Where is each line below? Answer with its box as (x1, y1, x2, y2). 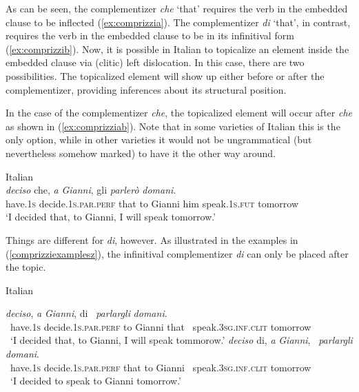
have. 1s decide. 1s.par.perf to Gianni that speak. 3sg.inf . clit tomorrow (10, 319, 311, 333)
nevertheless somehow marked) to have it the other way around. (6, 145, 276, 160)
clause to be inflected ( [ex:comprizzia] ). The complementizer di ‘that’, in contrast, (6, 14, 351, 29)
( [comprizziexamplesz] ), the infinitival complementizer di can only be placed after (6, 246, 349, 260)
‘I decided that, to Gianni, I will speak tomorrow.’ (6, 209, 216, 224)
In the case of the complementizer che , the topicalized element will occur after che (6, 105, 352, 120)
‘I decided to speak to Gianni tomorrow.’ (10, 373, 181, 388)
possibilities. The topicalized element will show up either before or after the (6, 68, 325, 83)
